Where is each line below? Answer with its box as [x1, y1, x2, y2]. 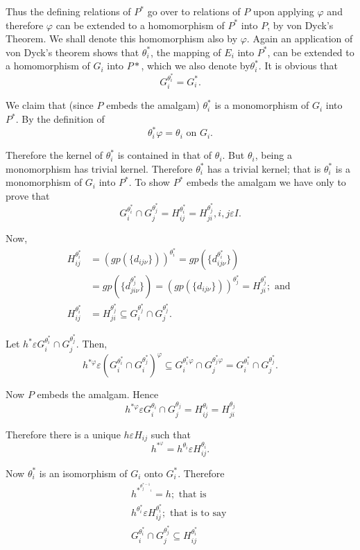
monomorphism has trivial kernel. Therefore [6, 161, 193, 175]
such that [151, 427, 191, 441]
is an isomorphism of [39, 465, 128, 480]
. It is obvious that [258, 58, 338, 73]
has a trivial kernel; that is [207, 161, 321, 175]
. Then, [76, 336, 108, 351]
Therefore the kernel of [6, 148, 103, 162]
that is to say [169, 508, 227, 518]
